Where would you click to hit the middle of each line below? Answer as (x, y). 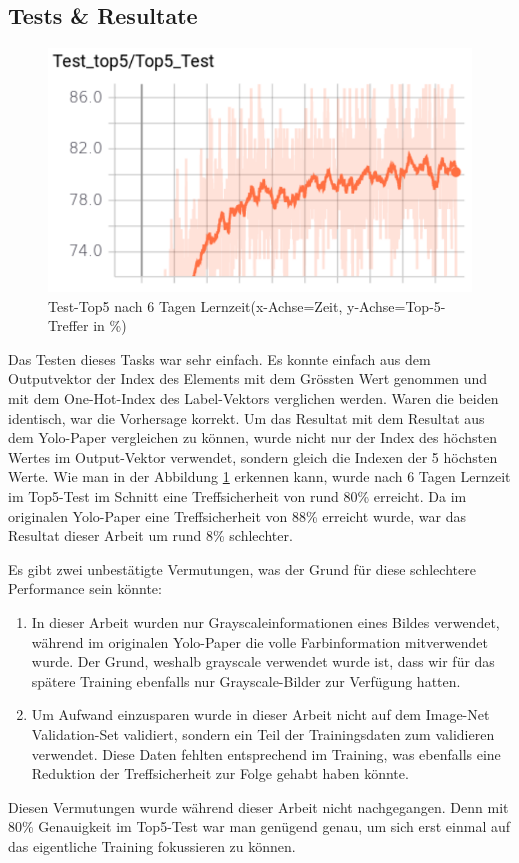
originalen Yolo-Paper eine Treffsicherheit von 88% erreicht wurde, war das (237, 515)
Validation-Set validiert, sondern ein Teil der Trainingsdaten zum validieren (263, 733)
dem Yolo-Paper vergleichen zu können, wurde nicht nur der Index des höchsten (252, 437)
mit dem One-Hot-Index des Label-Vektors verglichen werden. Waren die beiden (253, 398)
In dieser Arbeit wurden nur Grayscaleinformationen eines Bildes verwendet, (265, 621)
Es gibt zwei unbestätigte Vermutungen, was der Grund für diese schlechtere (242, 568)
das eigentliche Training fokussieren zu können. (152, 845)
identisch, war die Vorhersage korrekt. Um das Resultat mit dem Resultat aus (246, 417)
